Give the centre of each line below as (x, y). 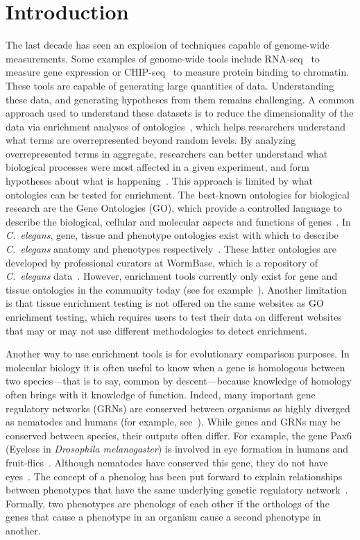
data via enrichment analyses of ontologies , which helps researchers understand (175, 126)
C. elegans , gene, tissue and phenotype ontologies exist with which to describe (172, 235)
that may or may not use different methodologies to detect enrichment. (156, 330)
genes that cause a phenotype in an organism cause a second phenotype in (163, 517)
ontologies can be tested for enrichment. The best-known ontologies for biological (178, 194)
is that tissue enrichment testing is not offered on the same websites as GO (165, 303)
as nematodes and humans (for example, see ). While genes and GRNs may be (173, 422)
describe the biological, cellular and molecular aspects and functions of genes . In (178, 221)
